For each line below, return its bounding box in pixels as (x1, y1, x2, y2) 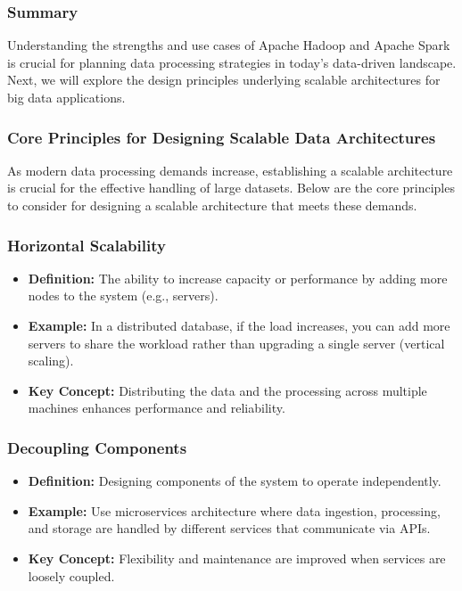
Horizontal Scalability (7, 234, 166, 256)
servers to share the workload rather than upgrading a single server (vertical (28, 333, 445, 352)
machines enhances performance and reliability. (28, 398, 285, 417)
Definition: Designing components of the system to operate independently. (28, 472, 441, 490)
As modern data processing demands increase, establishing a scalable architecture (7, 160, 453, 179)
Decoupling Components (7, 436, 187, 458)
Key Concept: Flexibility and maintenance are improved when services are (28, 548, 446, 567)
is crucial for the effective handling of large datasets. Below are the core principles (7, 178, 455, 197)
